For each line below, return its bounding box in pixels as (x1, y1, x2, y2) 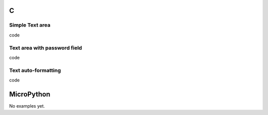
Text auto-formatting (9, 67, 62, 74)
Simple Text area (9, 22, 51, 29)
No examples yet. (9, 103, 45, 109)
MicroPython (9, 90, 51, 98)
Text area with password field (9, 44, 82, 51)
